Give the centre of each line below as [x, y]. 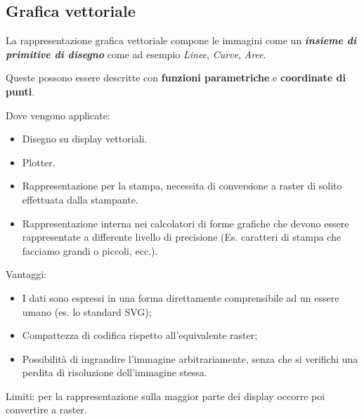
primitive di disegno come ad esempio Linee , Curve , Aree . [136, 54]
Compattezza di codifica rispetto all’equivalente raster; [140, 335]
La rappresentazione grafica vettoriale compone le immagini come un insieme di [181, 40]
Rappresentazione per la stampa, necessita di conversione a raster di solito [182, 186]
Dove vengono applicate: [58, 115]
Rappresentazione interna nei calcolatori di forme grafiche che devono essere [186, 223]
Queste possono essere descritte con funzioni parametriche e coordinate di [176, 78]
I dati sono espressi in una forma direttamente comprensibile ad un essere [181, 297]
